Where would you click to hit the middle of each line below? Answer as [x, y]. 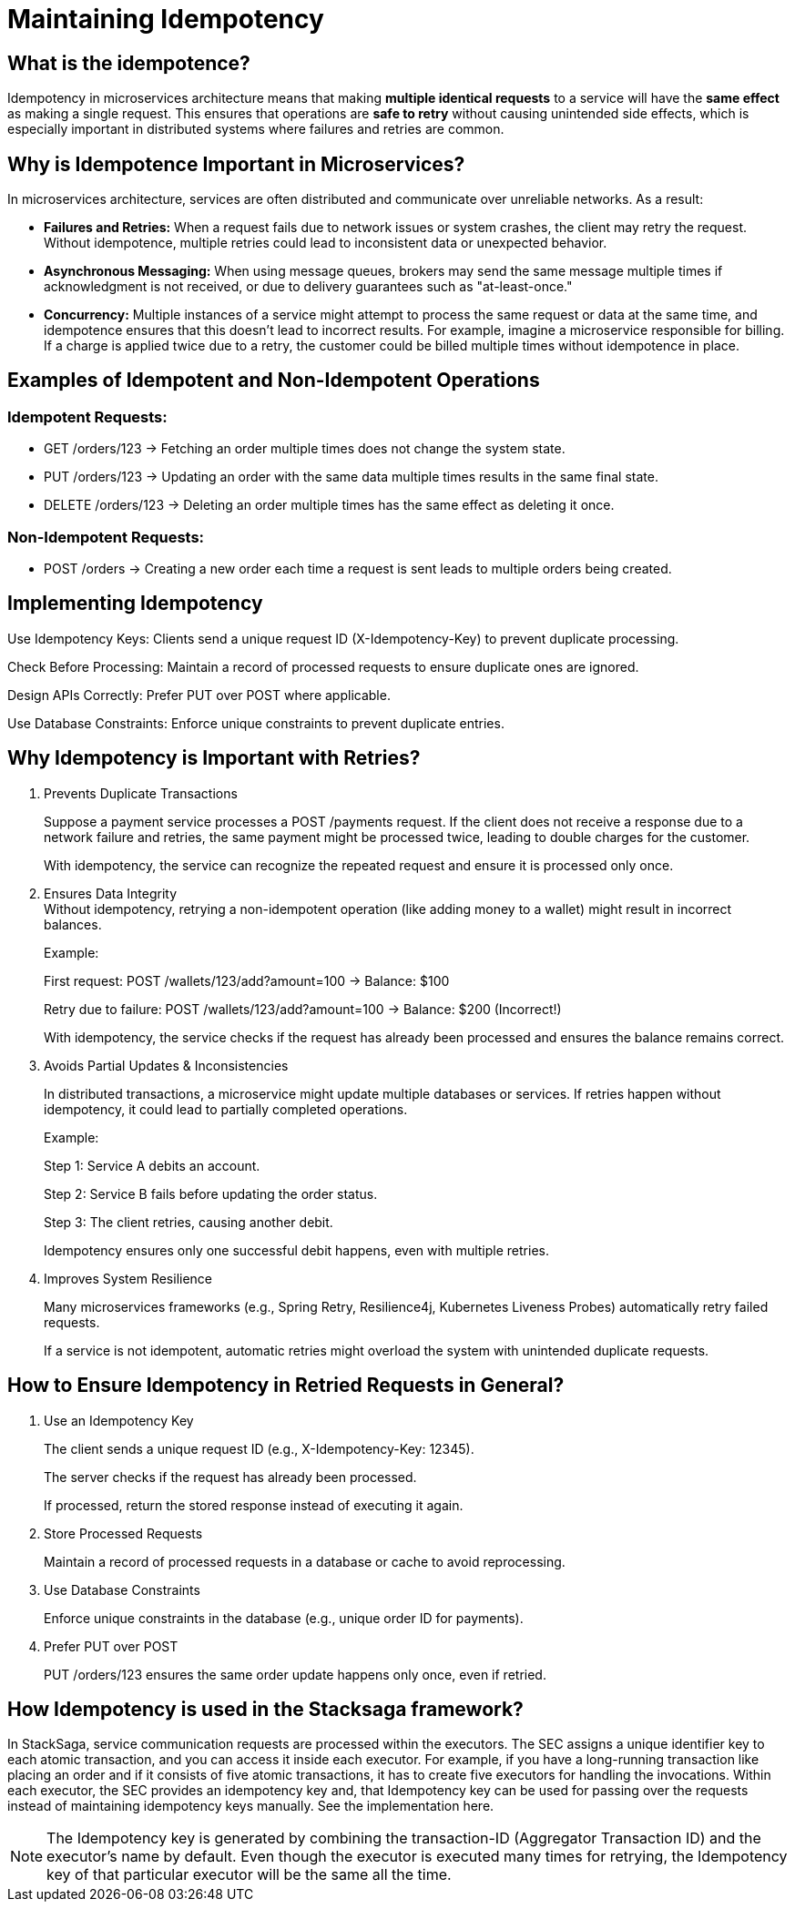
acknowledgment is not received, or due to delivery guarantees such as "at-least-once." [308, 287]
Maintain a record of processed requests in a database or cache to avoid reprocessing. [305, 1561]
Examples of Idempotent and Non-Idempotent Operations [274, 381]
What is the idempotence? [129, 63]
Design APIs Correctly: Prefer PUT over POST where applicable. [199, 695]
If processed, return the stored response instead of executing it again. [254, 1505]
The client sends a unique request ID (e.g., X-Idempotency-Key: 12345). [259, 1448]
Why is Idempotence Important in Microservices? [236, 164]
